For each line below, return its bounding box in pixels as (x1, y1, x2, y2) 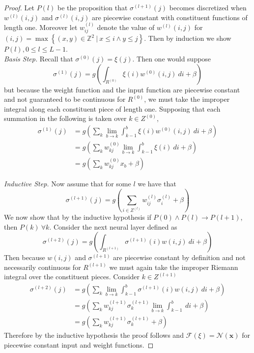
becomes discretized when (169, 2, 247, 12)
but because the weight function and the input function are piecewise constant (4, 84, 240, 94)
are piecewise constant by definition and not (113, 252, 246, 263)
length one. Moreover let (4, 22, 78, 32)
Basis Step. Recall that (4, 54, 73, 64)
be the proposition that (57, 2, 128, 12)
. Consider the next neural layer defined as (49, 221, 177, 232)
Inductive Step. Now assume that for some (4, 178, 131, 189)
